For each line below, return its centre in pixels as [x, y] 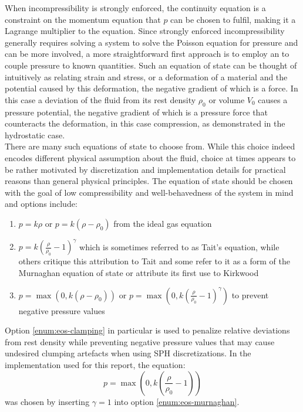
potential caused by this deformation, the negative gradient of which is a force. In [151, 88]
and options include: [41, 204]
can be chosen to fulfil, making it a [233, 19]
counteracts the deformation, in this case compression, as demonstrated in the [145, 123]
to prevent [250, 294]
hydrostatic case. [35, 135]
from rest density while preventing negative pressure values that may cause [140, 341]
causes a [273, 99]
